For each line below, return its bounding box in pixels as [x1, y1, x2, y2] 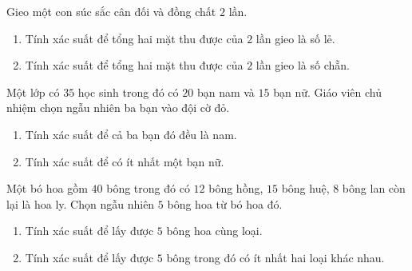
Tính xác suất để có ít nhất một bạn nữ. [25, 153, 224, 169]
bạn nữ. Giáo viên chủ [273, 83, 382, 100]
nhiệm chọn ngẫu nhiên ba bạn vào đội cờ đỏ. [6, 99, 230, 116]
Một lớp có [6, 83, 60, 100]
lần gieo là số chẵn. [256, 57, 350, 74]
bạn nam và [196, 83, 255, 100]
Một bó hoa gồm [6, 180, 88, 197]
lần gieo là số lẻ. [256, 30, 335, 46]
